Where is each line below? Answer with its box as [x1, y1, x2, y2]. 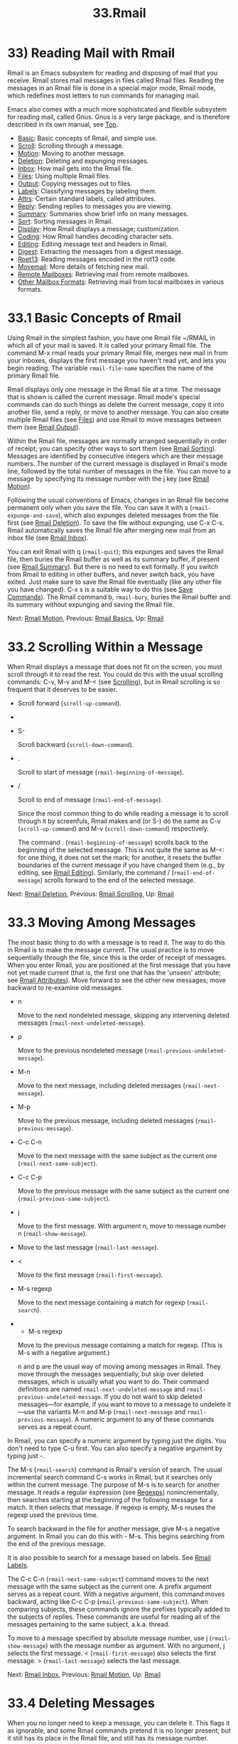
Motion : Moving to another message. [17, 149, 126, 157]
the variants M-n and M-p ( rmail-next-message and [36, 1407, 186, 1416]
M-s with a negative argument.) [17, 1348, 110, 1356]
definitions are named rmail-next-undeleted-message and [17, 1385, 185, 1393]
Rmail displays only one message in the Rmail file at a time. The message [7, 385, 222, 393]
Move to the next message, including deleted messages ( [17, 1081, 186, 1090]
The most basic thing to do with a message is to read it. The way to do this [7, 937, 225, 947]
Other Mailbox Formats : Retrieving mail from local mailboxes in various [17, 277, 225, 286]
